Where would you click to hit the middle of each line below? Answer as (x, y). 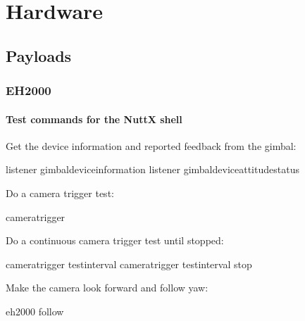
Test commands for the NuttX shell (94, 119)
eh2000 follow (35, 311)
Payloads (39, 55)
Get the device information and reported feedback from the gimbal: (151, 145)
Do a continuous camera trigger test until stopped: (115, 240)
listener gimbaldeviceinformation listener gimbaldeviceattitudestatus (152, 169)
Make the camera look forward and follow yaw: (107, 288)
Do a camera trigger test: (60, 193)
